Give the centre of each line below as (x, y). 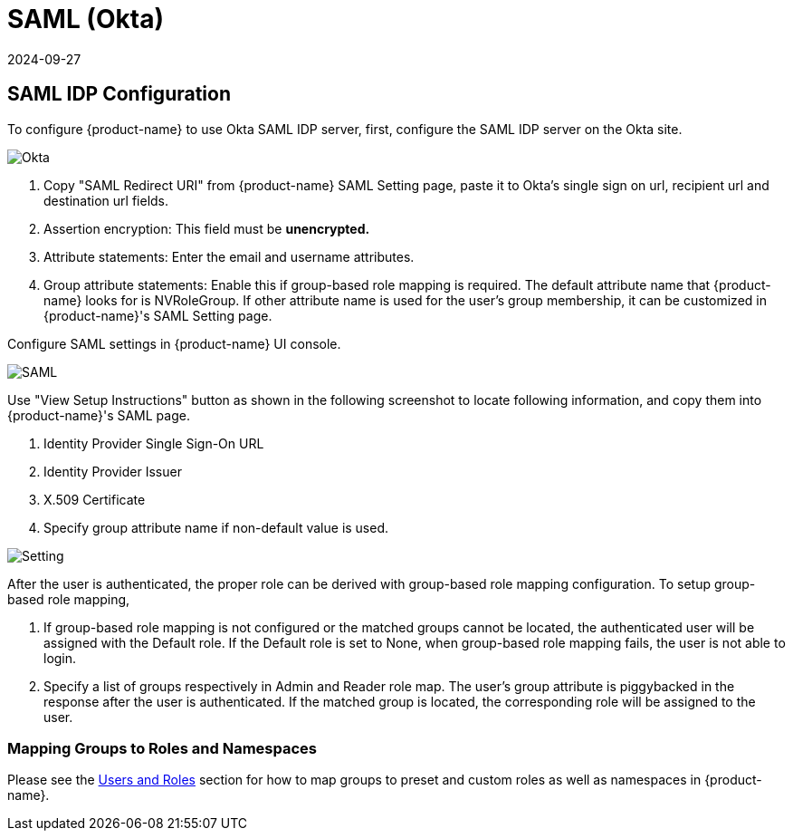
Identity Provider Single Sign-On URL (154, 443)
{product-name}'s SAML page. (99, 415)
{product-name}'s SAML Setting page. (158, 315)
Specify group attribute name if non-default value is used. (216, 527)
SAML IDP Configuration (119, 94)
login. (60, 658)
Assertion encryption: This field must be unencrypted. (207, 228)
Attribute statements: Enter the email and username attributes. (229, 256)
